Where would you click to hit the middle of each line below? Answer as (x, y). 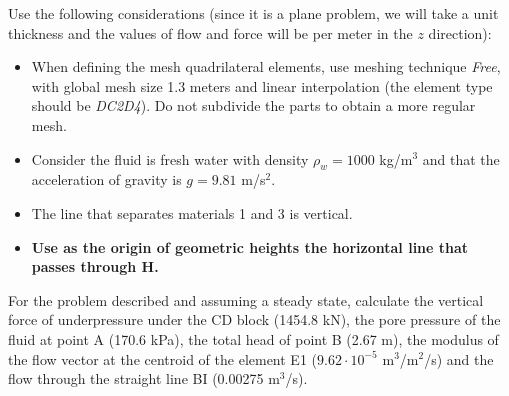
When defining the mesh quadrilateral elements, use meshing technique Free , (266, 66)
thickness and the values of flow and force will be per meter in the (210, 32)
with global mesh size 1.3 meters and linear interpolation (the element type (262, 85)
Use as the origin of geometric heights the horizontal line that (250, 246)
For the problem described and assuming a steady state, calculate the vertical (246, 299)
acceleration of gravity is (106, 179)
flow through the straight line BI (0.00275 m (144, 378)
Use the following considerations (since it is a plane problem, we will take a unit (253, 13)
